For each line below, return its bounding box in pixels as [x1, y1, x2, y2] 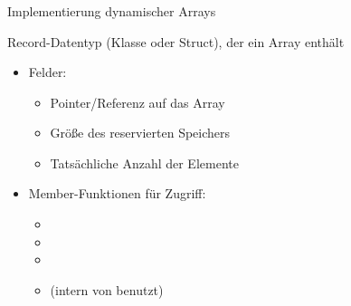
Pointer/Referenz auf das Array [50, 92, 225, 111]
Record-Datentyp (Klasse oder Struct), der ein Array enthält [7, 32, 345, 51]
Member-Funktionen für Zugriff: [28, 184, 206, 203]
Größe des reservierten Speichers [50, 123, 231, 142]
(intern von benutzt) [50, 280, 164, 299]
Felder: [28, 62, 67, 81]
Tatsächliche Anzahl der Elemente [50, 153, 239, 172]
